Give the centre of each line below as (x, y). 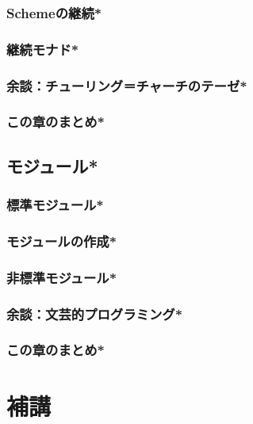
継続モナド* (43, 49)
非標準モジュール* (62, 277)
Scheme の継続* (54, 12)
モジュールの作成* (62, 241)
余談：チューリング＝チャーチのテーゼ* (127, 85)
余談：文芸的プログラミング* (95, 313)
